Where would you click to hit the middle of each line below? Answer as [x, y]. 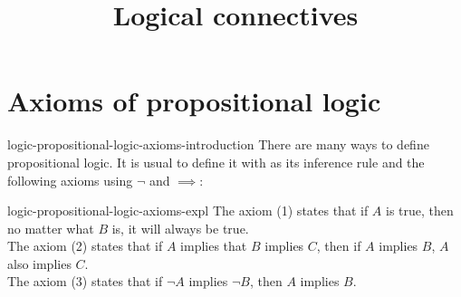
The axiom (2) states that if [85, 246]
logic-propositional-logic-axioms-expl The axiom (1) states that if [188, 211]
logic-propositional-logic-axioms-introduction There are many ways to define [218, 144]
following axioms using [70, 180]
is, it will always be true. [180, 228]
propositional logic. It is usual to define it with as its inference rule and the [216, 162]
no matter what [51, 228]
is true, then [420, 211]
